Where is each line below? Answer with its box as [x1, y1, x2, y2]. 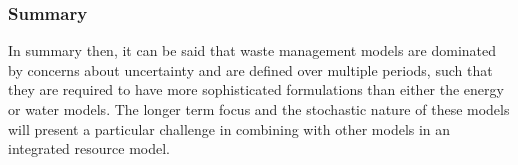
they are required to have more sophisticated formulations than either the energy [8, 79, 504, 100]
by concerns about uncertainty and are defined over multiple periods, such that [8, 59, 493, 80]
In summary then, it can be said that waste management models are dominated [8, 40, 497, 61]
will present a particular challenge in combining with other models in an [8, 118, 451, 139]
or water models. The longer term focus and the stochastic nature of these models [8, 99, 510, 119]
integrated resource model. [8, 138, 170, 159]
